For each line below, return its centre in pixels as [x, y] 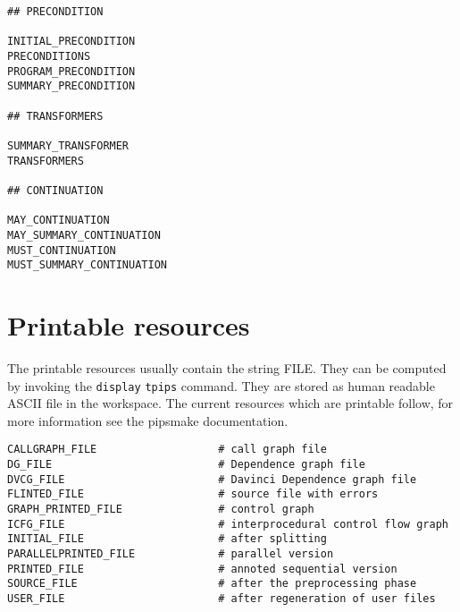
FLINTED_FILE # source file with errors [193, 494]
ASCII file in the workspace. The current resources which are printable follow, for [230, 403]
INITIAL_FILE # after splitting [167, 539]
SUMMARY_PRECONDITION [71, 86]
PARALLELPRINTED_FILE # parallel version [171, 553]
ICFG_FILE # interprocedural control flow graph [228, 524]
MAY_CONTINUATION [59, 221]
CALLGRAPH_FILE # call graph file [167, 450]
